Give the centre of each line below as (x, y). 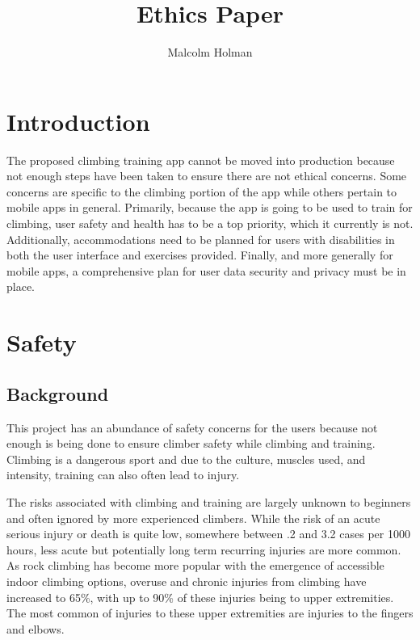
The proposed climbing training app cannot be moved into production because (201, 160)
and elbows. (36, 628)
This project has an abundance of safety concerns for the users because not (192, 427)
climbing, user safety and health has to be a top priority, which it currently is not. (210, 223)
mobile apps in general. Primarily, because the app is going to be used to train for (210, 207)
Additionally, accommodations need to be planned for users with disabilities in (201, 239)
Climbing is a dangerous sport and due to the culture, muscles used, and (186, 459)
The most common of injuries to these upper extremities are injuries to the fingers (210, 613)
